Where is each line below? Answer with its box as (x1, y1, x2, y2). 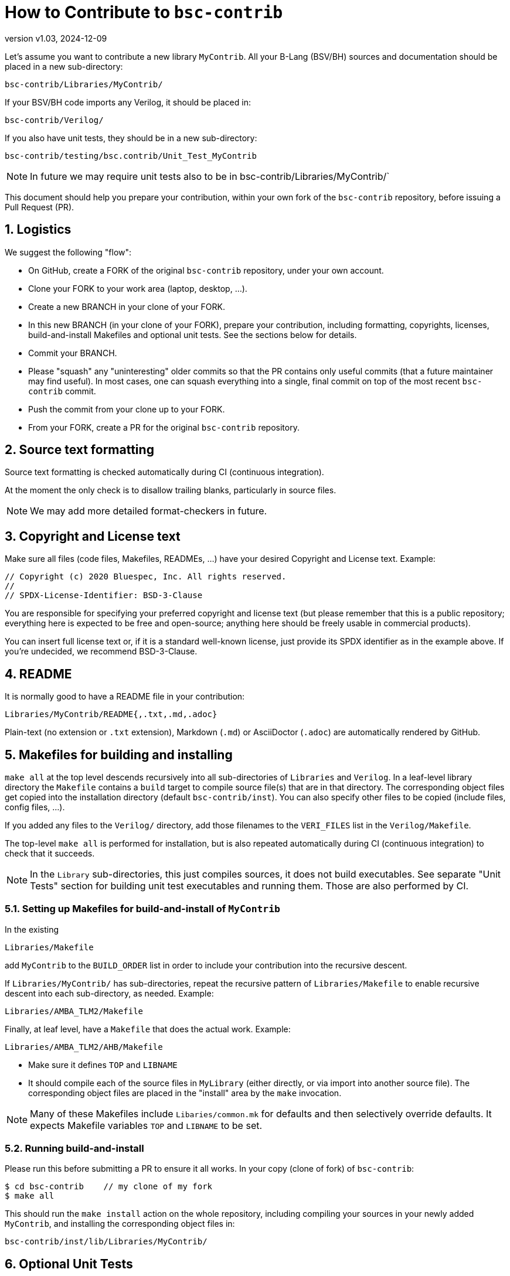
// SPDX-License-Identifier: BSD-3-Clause (5, 591, 203, 601)
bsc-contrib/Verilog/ (5, 115, 104, 125)
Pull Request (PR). (5, 202, 74, 212)
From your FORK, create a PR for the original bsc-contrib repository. (28, 422, 300, 432)
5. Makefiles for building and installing (5, 747, 233, 762)
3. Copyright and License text (5, 528, 181, 544)
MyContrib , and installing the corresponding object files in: (5, 1219, 235, 1229)
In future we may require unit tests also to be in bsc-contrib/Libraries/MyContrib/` (30, 170, 390, 182)
